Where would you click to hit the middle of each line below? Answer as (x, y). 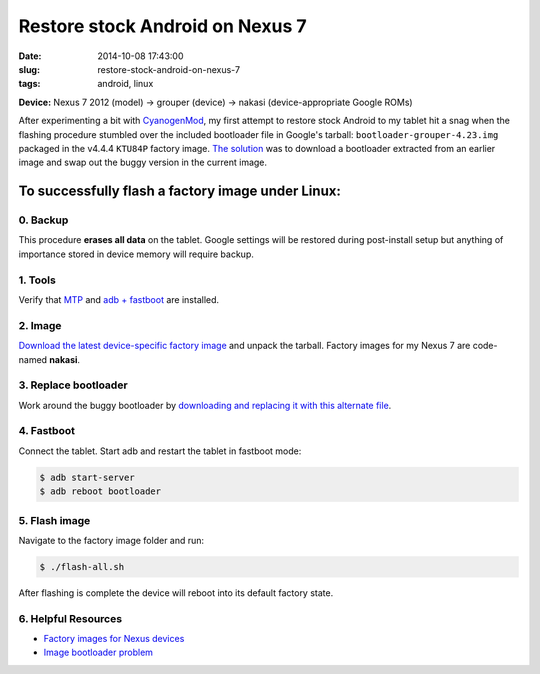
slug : (29, 69)
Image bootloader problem (98, 652)
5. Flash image (54, 520)
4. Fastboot (46, 431)
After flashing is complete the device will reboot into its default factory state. (176, 592)
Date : (30, 56)
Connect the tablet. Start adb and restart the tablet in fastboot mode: (160, 451)
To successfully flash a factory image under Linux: (180, 191)
